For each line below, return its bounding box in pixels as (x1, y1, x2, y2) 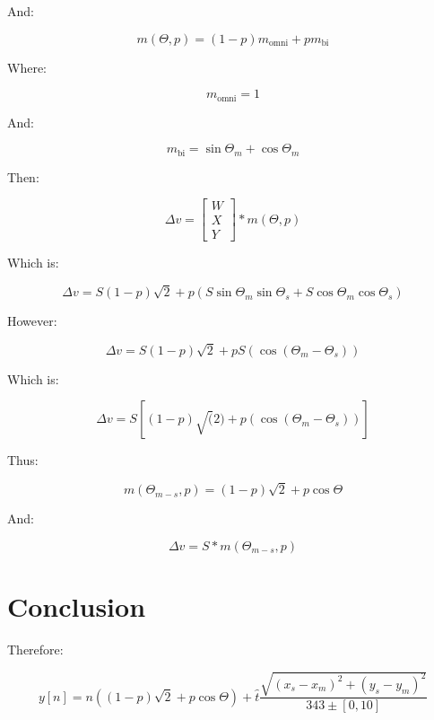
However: (7, 312, 57, 330)
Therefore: (7, 639, 64, 658)
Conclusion (7, 588, 146, 624)
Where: (7, 57, 47, 76)
